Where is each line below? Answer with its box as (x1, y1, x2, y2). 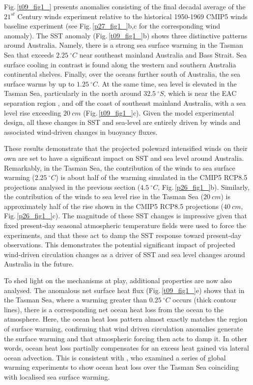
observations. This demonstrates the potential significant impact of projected (4, 239, 235, 250)
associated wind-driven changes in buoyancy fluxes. (4, 126, 158, 137)
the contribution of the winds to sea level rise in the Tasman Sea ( (4, 191, 203, 202)
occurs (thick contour (172, 295, 237, 305)
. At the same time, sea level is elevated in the (97, 78, 237, 89)
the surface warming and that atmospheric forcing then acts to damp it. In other (4, 333, 248, 343)
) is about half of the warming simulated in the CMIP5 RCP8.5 (56, 172, 248, 182)
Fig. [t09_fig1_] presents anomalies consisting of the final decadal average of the (4, 1, 246, 11)
